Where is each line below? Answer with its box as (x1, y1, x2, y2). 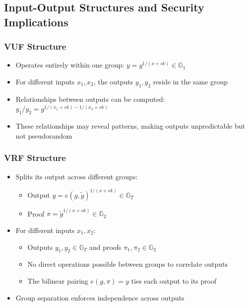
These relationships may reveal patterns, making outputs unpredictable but (15, 121, 245, 131)
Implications (4, 14, 68, 29)
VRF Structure (4, 152, 66, 164)
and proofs (89, 241, 122, 252)
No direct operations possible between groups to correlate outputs (27, 259, 228, 269)
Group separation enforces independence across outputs (15, 292, 185, 303)
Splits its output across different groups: (15, 171, 138, 181)
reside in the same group (153, 76, 228, 86)
